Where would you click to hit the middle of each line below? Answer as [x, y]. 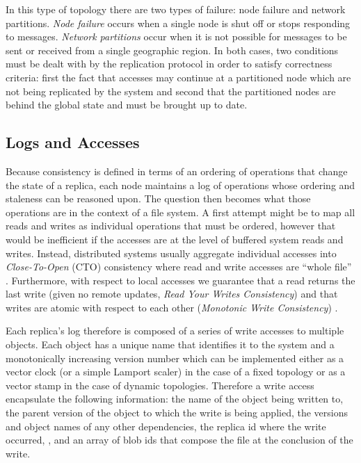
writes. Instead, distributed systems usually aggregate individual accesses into [171, 253]
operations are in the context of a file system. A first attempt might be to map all [180, 212]
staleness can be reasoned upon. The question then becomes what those [158, 198]
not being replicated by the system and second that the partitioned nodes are [171, 91]
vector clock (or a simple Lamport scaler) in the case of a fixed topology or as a [176, 372]
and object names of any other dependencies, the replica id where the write [166, 426]
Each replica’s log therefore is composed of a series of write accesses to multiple [175, 331]
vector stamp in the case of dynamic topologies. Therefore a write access [160, 385]
